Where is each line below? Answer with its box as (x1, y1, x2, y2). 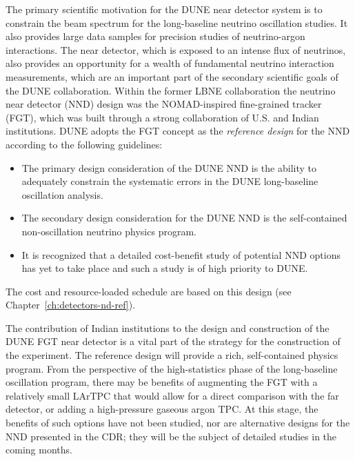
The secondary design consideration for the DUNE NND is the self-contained (21, 210, 347, 225)
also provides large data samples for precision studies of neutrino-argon (6, 29, 305, 43)
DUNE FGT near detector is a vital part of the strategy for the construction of (6, 334, 341, 349)
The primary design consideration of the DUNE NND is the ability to (21, 160, 316, 175)
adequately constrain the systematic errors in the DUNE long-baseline (21, 174, 318, 188)
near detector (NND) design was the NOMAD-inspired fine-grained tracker (6, 97, 322, 111)
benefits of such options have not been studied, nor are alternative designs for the (6, 415, 350, 430)
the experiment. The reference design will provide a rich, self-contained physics (6, 348, 338, 362)
